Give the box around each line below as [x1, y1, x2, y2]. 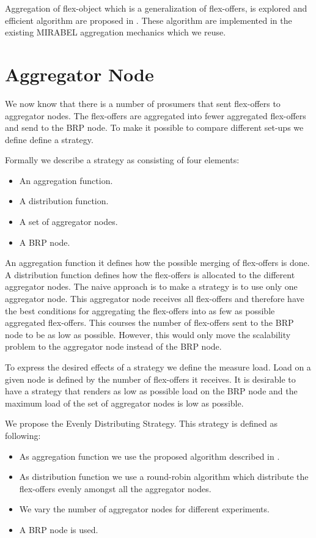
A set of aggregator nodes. [19, 215, 118, 228]
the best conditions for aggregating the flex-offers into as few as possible [5, 304, 275, 317]
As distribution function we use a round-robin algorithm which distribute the [19, 470, 309, 483]
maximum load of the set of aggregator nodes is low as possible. [5, 396, 244, 409]
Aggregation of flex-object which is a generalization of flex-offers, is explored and [5, 2, 307, 14]
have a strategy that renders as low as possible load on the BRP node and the [5, 385, 298, 397]
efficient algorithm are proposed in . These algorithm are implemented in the [5, 13, 292, 26]
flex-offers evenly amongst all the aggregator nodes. [19, 482, 211, 495]
